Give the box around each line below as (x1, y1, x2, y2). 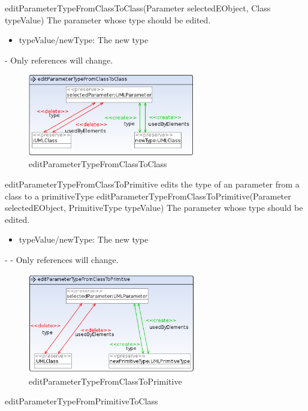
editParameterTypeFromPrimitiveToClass (5, 395, 158, 407)
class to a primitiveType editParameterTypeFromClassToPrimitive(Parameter (5, 189, 291, 202)
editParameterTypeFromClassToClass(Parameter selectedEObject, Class (5, 2, 271, 14)
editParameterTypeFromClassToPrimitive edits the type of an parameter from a (5, 178, 300, 191)
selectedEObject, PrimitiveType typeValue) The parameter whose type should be (5, 201, 303, 214)
